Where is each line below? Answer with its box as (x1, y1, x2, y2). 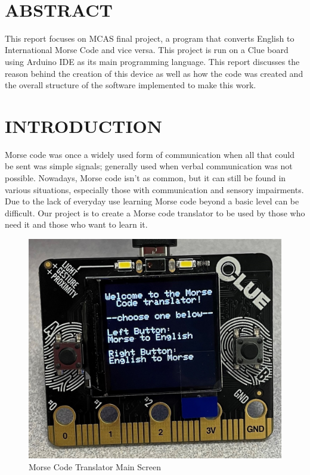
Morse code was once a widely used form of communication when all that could (5, 148, 294, 160)
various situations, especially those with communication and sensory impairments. (5, 183, 304, 195)
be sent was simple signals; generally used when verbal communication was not (5, 160, 293, 172)
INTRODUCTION (5, 113, 163, 138)
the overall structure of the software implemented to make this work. (5, 79, 256, 91)
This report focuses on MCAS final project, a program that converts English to (5, 32, 294, 44)
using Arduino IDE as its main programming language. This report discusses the (5, 55, 300, 67)
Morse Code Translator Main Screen (29, 461, 161, 473)
